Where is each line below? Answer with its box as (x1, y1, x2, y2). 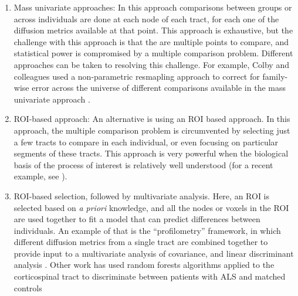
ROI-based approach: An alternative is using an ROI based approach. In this (13, 113, 290, 125)
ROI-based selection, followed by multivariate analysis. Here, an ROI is (13, 189, 269, 202)
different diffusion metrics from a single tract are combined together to (13, 236, 268, 248)
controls (13, 281, 42, 294)
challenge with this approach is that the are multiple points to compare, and (13, 35, 289, 47)
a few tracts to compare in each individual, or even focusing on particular (13, 135, 279, 148)
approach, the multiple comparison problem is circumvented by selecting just (13, 124, 290, 136)
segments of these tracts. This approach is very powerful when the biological (13, 147, 289, 159)
